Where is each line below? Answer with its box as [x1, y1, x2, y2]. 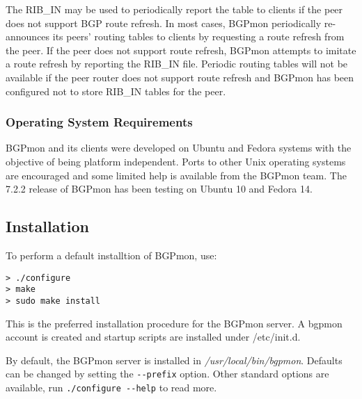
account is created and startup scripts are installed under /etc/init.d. [6, 329, 301, 344]
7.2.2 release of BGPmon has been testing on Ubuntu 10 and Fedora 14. [6, 181, 313, 196]
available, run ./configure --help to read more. [6, 380, 217, 394]
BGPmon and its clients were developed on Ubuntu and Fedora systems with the [6, 140, 352, 155]
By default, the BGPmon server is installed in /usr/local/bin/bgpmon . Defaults [6, 352, 343, 367]
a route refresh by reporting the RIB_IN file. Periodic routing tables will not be [6, 56, 348, 71]
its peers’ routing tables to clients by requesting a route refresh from [52, 29, 345, 44]
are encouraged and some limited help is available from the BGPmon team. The [6, 168, 347, 182]
